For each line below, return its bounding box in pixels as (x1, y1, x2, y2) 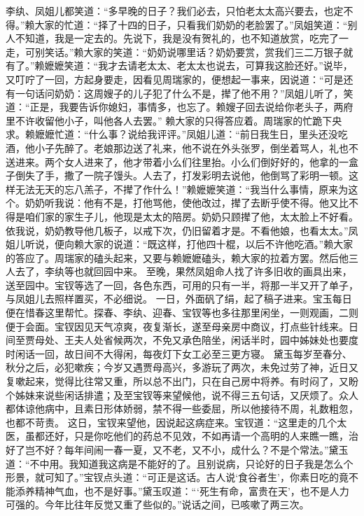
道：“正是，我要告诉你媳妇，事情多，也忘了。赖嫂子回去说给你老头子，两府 (6, 99, 353, 114)
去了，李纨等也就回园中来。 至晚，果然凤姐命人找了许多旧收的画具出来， (15, 264, 352, 279)
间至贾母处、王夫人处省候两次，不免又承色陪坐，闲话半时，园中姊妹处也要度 (6, 333, 358, 347)
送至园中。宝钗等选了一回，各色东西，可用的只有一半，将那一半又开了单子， (6, 277, 358, 292)
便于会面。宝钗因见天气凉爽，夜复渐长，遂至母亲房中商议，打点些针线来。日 (6, 319, 358, 333)
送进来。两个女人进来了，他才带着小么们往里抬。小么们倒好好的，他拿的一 (6, 154, 349, 169)
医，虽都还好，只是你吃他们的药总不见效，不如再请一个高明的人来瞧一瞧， (6, 428, 349, 443)
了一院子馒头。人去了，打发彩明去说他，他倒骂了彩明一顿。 (73, 168, 349, 183)
